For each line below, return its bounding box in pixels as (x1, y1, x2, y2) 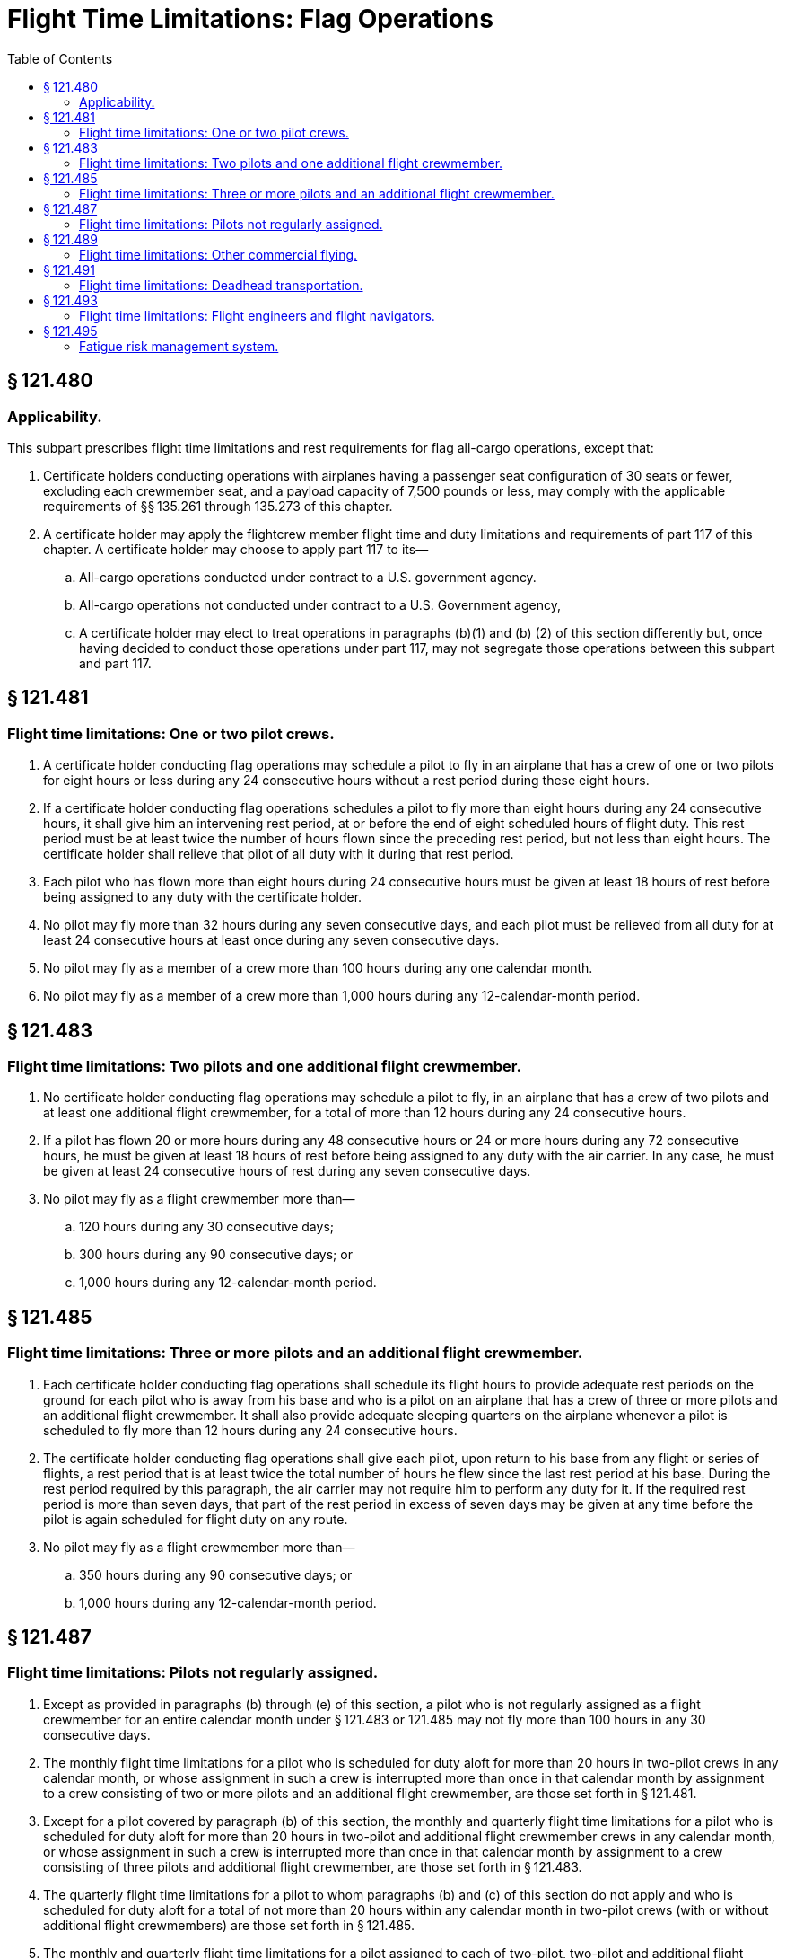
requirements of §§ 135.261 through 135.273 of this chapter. (43, 498, 393, 514)
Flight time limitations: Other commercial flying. (79, 246, 358, 262)
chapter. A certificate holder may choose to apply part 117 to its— (43, 541, 429, 557)
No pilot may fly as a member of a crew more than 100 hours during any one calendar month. (43, 960, 593, 976)
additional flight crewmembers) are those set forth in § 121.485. (43, 1917, 415, 1933)
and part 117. (79, 655, 152, 671)
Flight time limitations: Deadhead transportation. (79, 277, 363, 293)
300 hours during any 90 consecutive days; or (79, 1247, 353, 1263)
